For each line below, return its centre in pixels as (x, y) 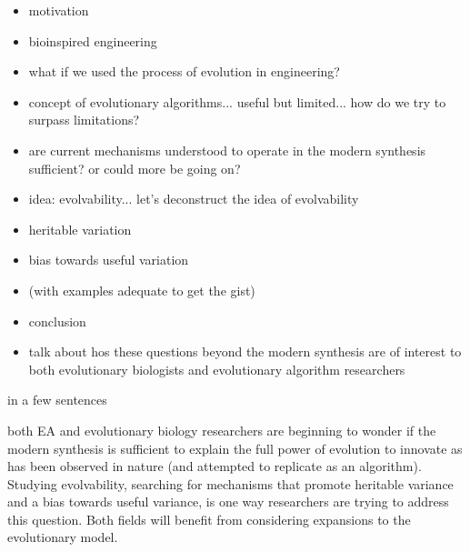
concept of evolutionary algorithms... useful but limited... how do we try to (237, 101)
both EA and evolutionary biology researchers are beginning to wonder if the (222, 430)
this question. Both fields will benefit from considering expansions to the (209, 519)
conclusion (57, 321)
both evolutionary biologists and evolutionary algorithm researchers (217, 369)
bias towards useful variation (109, 260)
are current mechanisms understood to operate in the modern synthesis (227, 150)
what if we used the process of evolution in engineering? (184, 71)
